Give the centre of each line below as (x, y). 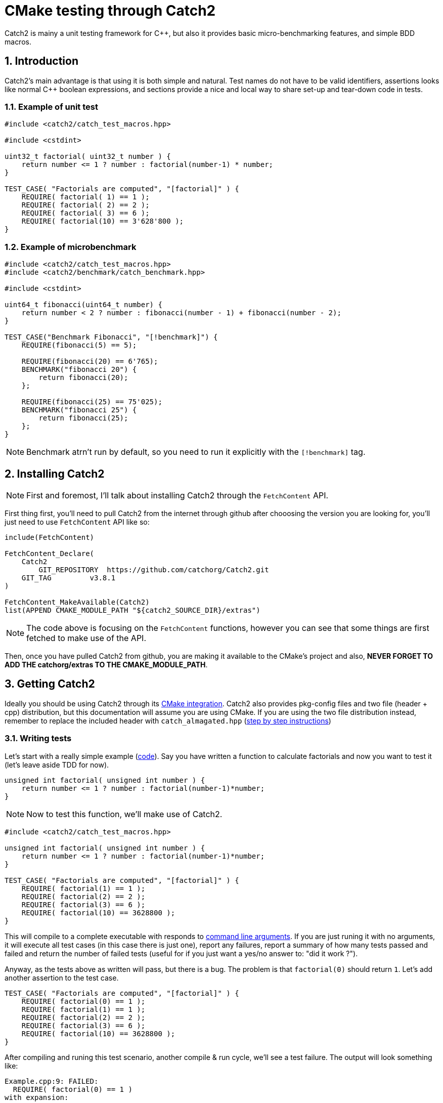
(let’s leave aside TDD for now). (57, 765)
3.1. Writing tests (38, 738)
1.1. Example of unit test (51, 107)
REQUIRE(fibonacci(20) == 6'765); (90, 362)
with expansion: (37, 1097)
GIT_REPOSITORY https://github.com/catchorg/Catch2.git (154, 569)
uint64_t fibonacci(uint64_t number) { (83, 305)
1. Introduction (41, 61)
